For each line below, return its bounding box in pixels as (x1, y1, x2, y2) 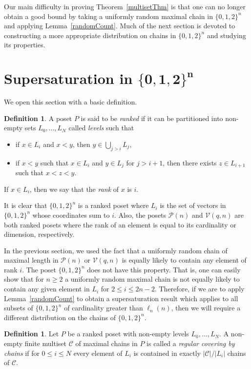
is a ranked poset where (78, 200, 149, 210)
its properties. (4, 40, 45, 50)
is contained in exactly (133, 348, 201, 358)
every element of (73, 348, 123, 358)
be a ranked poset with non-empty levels (67, 328, 189, 339)
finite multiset (24, 338, 67, 348)
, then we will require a (171, 303, 241, 313)
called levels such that (68, 123, 134, 133)
